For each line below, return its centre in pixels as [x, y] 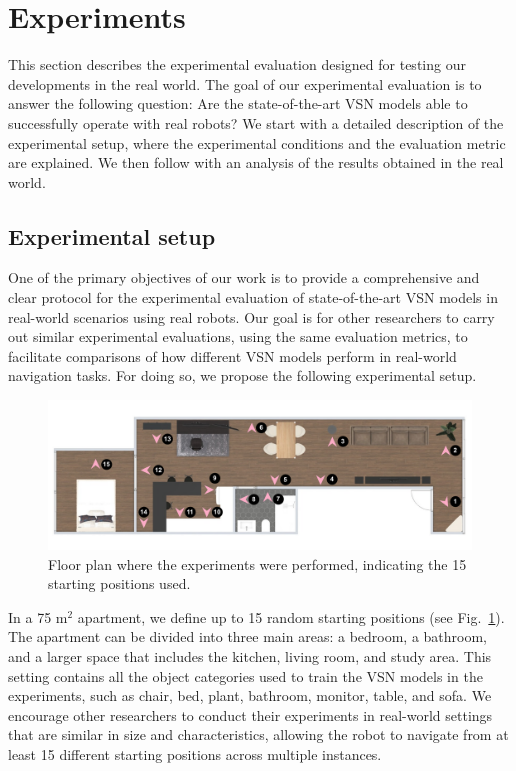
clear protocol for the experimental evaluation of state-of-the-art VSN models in [253, 297]
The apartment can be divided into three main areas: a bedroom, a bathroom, [248, 636]
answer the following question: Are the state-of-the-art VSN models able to [238, 103]
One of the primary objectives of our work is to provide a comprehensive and [244, 277]
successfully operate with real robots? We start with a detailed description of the [256, 122]
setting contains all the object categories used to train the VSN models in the [245, 675]
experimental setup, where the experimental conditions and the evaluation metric [257, 142]
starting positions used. [119, 583]
